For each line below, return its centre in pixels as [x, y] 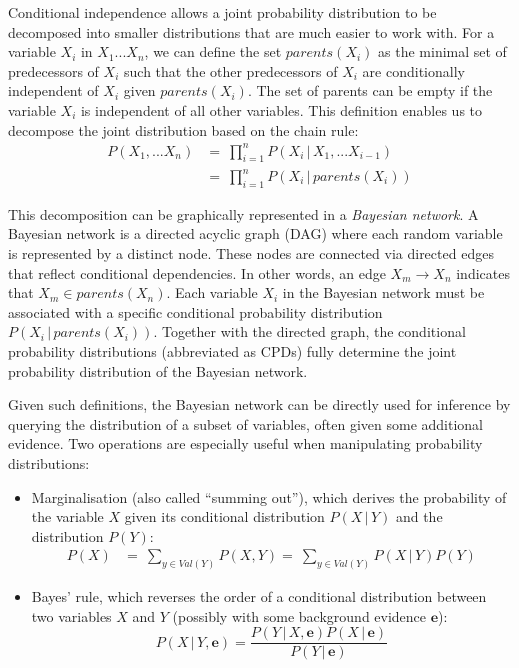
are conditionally [413, 70]
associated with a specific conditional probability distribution [195, 311]
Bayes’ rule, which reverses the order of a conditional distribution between [259, 596]
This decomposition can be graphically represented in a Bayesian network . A [243, 213]
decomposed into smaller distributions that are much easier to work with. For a [251, 31]
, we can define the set [213, 51]
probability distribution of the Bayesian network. [158, 370]
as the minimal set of [442, 51]
